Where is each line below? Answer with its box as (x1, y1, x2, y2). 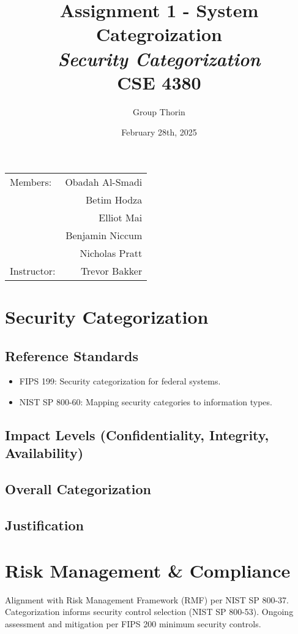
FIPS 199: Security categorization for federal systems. (19, 375, 221, 388)
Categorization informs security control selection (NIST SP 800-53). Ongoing (5, 605, 294, 618)
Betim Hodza (86, 192, 143, 207)
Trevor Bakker (80, 263, 143, 278)
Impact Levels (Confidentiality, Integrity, (5, 426, 269, 445)
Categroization (96, 21, 222, 47)
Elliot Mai (99, 210, 143, 224)
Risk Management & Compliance (5, 557, 291, 582)
